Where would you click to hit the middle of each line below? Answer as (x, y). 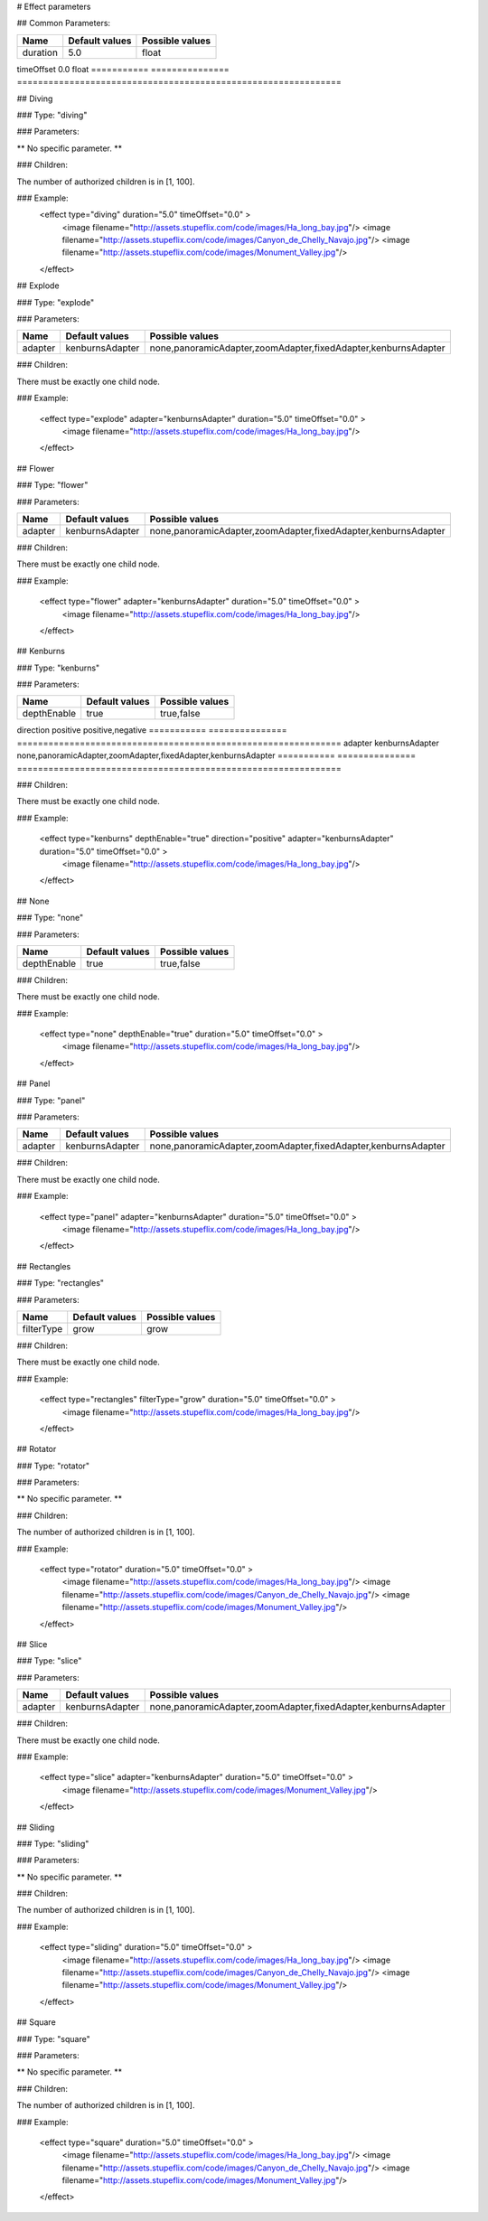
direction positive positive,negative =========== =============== (152, 730)
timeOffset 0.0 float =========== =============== (123, 69)
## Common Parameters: (64, 23)
